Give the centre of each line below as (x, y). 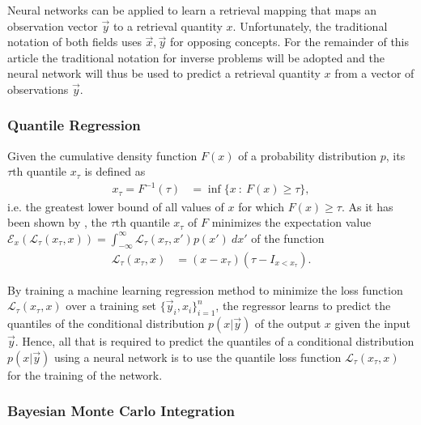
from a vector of (374, 73)
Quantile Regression (74, 125)
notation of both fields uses (74, 42)
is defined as (115, 171)
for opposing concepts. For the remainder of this (290, 42)
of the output (288, 323)
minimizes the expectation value (291, 222)
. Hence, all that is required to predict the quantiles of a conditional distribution (215, 340)
